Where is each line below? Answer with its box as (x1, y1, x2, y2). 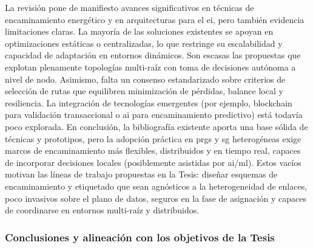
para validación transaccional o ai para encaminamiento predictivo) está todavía (5, 108, 303, 121)
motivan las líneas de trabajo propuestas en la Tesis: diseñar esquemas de (5, 168, 278, 181)
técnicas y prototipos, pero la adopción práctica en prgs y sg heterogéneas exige (5, 132, 301, 145)
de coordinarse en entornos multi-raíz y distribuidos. (5, 204, 200, 216)
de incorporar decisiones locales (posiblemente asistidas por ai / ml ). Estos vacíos (5, 156, 301, 168)
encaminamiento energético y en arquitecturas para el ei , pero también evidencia (5, 13, 305, 26)
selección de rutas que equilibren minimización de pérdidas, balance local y (5, 84, 283, 97)
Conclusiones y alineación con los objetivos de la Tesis (5, 229, 275, 244)
